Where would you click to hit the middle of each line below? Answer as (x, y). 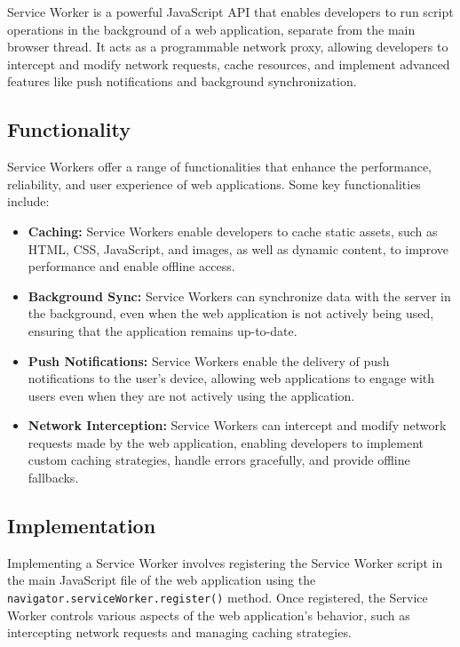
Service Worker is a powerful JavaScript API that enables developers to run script (230, 12)
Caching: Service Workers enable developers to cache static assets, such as (233, 231)
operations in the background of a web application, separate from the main (211, 29)
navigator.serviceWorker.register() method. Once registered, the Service (218, 598)
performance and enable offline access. (131, 266)
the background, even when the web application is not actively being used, (231, 313)
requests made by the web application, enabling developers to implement (226, 442)
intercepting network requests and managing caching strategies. (179, 632)
